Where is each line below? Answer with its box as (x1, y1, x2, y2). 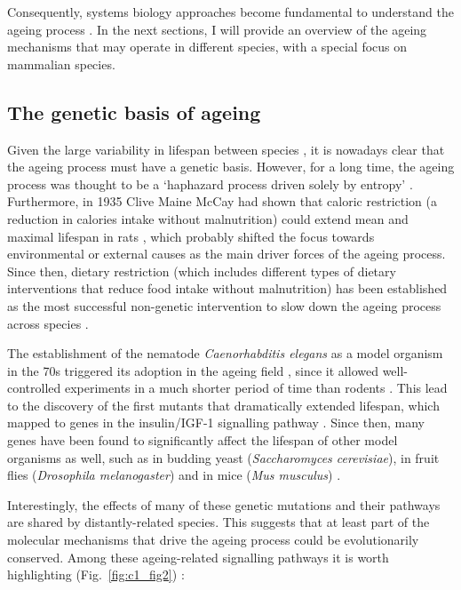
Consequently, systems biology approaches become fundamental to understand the (7, 3, 454, 20)
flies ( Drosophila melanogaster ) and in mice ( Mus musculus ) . (7, 466, 341, 484)
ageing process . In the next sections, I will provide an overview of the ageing (7, 20, 427, 38)
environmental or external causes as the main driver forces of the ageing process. (7, 244, 446, 263)
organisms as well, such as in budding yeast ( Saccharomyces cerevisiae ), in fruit (7, 448, 440, 466)
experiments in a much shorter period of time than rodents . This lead (64, 379, 448, 397)
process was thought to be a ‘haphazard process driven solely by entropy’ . (7, 174, 413, 193)
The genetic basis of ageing (7, 98, 261, 125)
